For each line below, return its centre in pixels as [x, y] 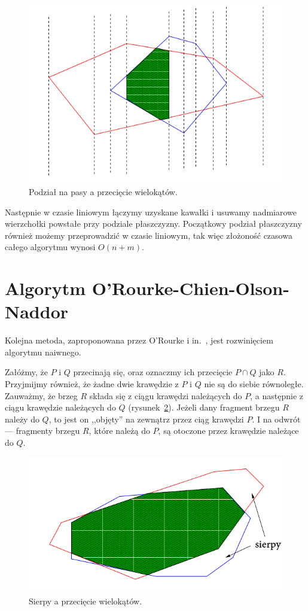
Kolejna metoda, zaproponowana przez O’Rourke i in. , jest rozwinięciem [139, 340]
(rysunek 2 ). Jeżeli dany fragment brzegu [204, 407]
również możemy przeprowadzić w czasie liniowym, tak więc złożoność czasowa [149, 235]
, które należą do [119, 431]
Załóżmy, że [26, 372]
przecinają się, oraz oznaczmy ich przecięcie [153, 372]
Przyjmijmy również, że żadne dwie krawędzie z [92, 383]
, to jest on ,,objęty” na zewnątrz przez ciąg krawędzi [146, 419]
